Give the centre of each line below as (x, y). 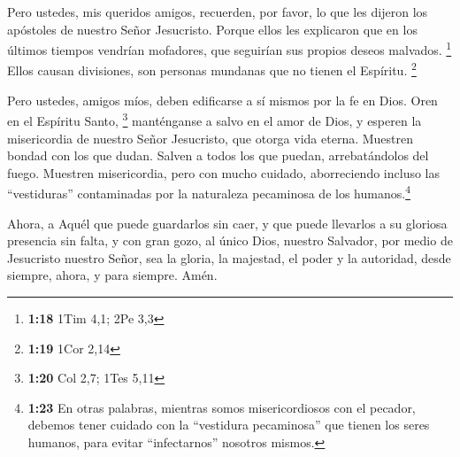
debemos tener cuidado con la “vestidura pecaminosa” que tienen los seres (229, 425)
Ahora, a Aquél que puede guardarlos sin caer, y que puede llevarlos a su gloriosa (227, 223)
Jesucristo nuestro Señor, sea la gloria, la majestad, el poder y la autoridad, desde (229, 257)
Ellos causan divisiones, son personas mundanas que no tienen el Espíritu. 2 (212, 69)
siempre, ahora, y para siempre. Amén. (112, 275)
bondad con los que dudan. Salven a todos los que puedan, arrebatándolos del (218, 155)
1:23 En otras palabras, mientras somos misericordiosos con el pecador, (222, 407)
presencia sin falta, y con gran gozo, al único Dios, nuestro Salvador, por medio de (230, 240)
